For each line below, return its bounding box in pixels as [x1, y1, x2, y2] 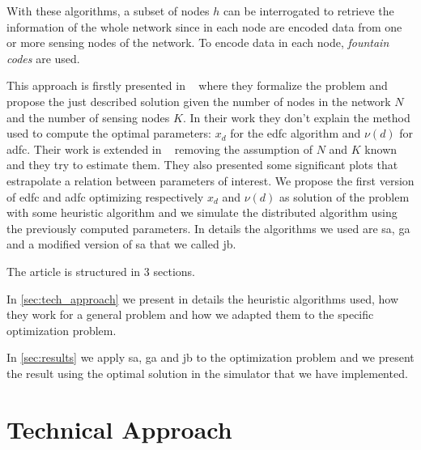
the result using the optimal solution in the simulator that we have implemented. [6, 364, 408, 381]
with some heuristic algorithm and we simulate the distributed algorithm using [6, 204, 398, 221]
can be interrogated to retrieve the [223, 2, 394, 19]
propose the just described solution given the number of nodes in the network [6, 92, 391, 109]
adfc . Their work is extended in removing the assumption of [6, 140, 313, 157]
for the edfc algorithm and [230, 125, 361, 142]
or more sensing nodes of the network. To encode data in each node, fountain [6, 34, 389, 51]
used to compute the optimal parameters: [6, 125, 211, 142]
